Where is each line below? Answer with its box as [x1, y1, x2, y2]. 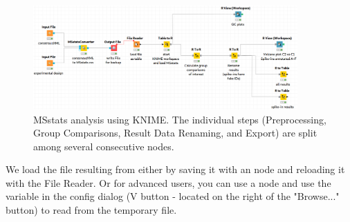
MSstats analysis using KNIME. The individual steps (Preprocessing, [33, 112, 326, 126]
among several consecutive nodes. [33, 139, 174, 153]
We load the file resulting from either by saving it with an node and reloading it [6, 162, 345, 176]
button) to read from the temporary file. [6, 203, 177, 217]
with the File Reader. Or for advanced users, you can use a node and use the [6, 175, 331, 190]
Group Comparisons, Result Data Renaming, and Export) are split [33, 125, 317, 140]
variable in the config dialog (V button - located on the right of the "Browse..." [6, 189, 340, 203]
